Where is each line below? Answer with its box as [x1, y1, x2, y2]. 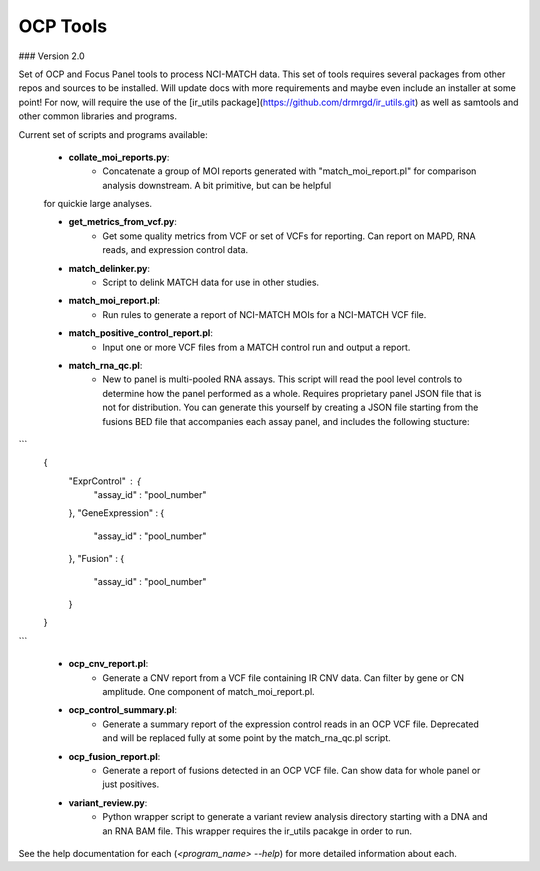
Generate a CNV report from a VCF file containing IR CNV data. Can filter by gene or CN [102, 671, 465, 684]
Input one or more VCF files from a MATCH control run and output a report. [102, 341, 411, 353]
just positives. [102, 778, 160, 790]
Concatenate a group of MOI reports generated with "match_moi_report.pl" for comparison [102, 165, 477, 177]
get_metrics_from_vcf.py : [68, 216, 177, 228]
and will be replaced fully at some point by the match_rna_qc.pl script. [102, 732, 392, 744]
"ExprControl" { [68, 475, 142, 487]
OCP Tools [18, 15, 108, 37]
